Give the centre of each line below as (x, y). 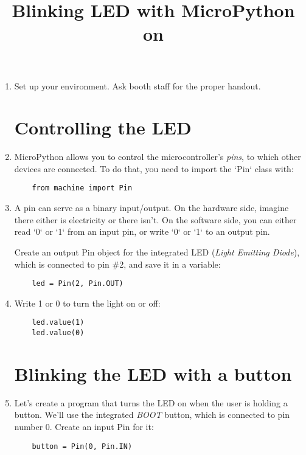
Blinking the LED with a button (153, 373)
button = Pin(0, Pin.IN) (82, 446)
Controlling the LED (103, 127)
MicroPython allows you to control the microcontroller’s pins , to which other (158, 157)
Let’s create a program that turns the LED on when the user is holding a (151, 402)
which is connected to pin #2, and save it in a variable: (117, 264)
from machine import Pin (82, 188)
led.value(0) (58, 333)
